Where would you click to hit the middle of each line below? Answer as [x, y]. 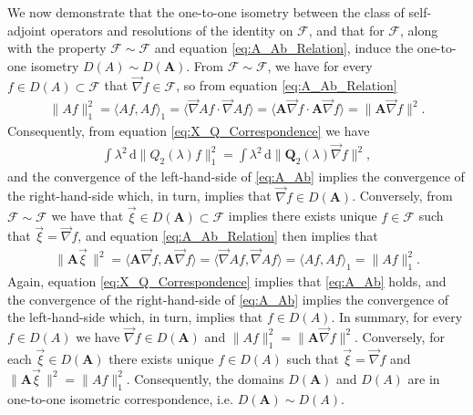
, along [419, 30]
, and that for [346, 30]
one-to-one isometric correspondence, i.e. [120, 398]
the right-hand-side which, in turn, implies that [139, 196]
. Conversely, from [402, 196]
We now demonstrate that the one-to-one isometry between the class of [206, 12]
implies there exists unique [303, 216]
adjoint [27, 30]
